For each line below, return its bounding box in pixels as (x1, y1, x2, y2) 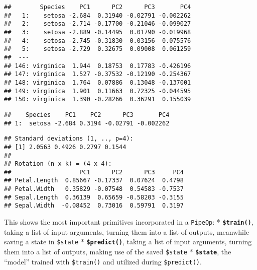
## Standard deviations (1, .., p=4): (4, 135, 134, 143)
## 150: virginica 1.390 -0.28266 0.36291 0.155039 (4, 96, 191, 103)
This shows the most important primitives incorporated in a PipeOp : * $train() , (4, 217, 253, 227)
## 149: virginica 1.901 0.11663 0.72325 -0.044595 (4, 87, 191, 95)
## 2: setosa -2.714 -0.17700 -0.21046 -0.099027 (4, 20, 191, 28)
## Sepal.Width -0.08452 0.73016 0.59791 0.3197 (4, 202, 184, 210)
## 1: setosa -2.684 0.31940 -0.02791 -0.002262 (4, 12, 191, 19)
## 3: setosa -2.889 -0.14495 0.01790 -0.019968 (4, 28, 191, 36)
